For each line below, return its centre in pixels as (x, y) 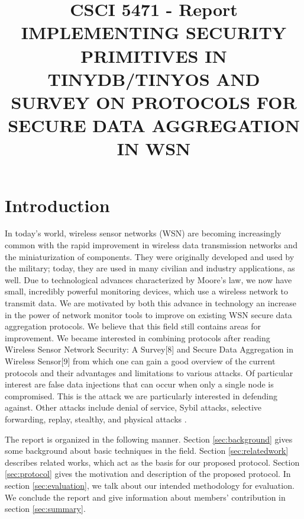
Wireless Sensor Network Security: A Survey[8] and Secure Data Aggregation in (149, 349)
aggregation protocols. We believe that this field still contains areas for (133, 326)
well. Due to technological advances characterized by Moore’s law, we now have (148, 279)
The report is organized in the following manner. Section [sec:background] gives (149, 439)
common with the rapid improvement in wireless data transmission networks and (151, 245)
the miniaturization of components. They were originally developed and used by (150, 256)
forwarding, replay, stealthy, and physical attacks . (96, 419)
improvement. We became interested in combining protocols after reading (138, 337)
